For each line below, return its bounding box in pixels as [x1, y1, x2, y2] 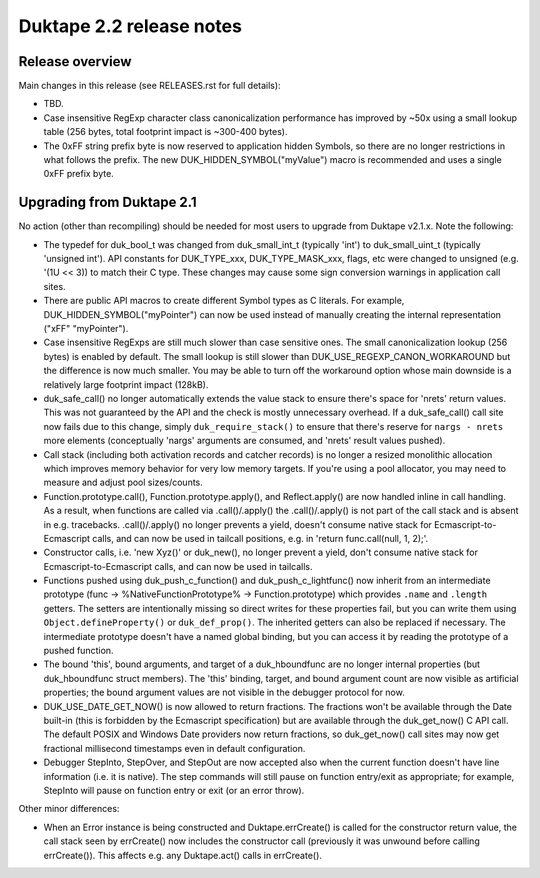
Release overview [18, 53, 132, 70]
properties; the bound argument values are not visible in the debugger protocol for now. [43, 686, 405, 699]
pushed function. [43, 645, 114, 657]
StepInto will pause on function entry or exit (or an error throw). [43, 784, 305, 796]
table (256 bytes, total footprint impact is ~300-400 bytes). [43, 126, 288, 138]
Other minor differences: [18, 803, 120, 815]
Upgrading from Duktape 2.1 [18, 194, 197, 211]
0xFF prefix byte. [43, 168, 114, 180]
